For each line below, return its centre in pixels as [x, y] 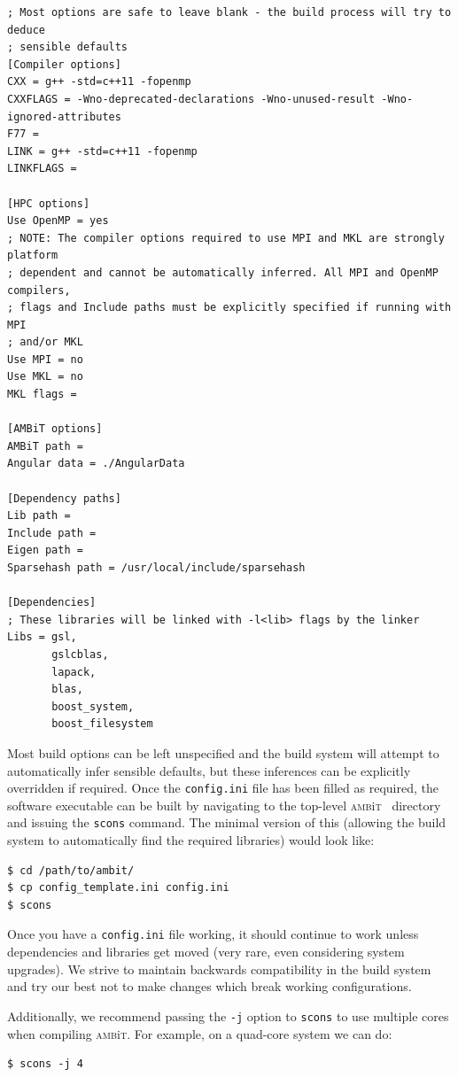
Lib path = [39, 516]
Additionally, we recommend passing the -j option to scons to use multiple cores [228, 1015]
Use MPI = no [45, 359]
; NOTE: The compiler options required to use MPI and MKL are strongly [226, 238]
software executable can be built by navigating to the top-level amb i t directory [224, 805]
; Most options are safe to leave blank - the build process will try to [229, 12]
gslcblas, [80, 654]
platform [33, 256]
